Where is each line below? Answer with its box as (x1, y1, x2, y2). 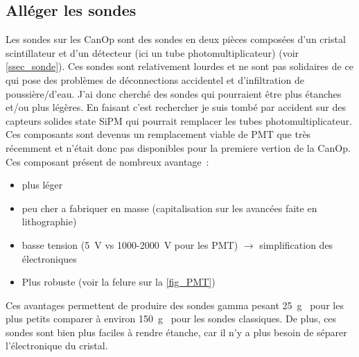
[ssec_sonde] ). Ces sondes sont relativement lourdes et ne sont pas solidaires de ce (6, 59, 353, 73)
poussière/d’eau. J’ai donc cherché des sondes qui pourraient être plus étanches (6, 86, 342, 101)
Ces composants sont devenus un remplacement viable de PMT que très (6, 127, 311, 141)
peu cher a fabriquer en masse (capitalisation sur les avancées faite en (21, 200, 317, 215)
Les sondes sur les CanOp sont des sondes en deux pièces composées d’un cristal (6, 32, 346, 46)
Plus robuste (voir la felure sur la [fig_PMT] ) (21, 275, 216, 289)
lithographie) (21, 214, 77, 229)
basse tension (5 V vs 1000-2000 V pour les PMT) (21, 237, 238, 252)
